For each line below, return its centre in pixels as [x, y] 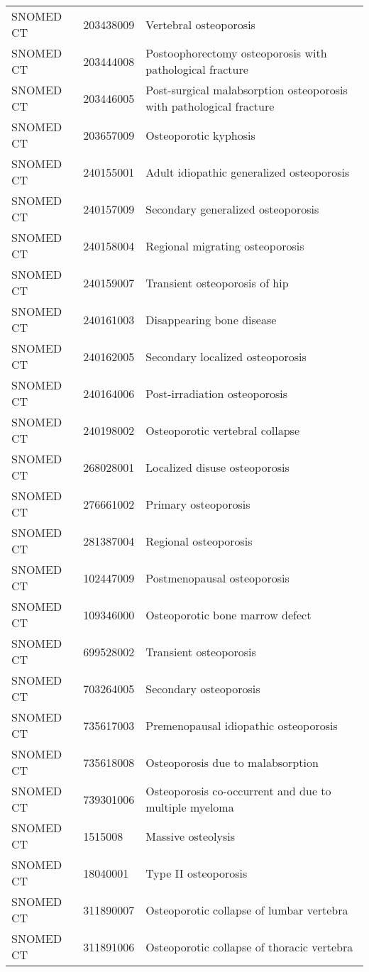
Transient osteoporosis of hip [217, 282]
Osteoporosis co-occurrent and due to [238, 791]
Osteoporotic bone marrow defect [228, 614]
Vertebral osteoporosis [200, 24]
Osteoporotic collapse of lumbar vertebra [247, 910]
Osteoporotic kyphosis [200, 135]
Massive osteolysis [191, 836]
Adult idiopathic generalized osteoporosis [248, 172]
